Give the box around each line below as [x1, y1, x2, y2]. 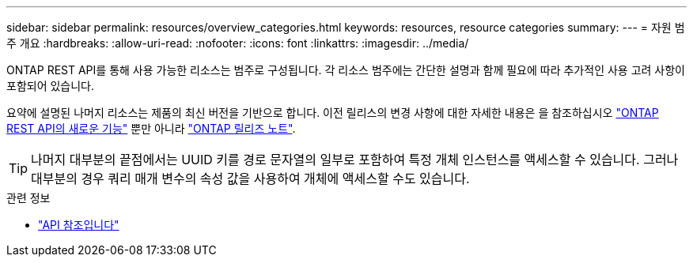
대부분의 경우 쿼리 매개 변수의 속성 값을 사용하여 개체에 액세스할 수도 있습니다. [31, 171, 470, 186]
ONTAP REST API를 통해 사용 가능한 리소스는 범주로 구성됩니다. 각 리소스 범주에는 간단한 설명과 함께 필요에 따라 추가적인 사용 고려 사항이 [6, 63, 685, 77]
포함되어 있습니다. [6, 79, 95, 92]
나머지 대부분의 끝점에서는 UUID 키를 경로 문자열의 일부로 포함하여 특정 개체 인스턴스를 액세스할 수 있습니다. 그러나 [31, 152, 679, 167]
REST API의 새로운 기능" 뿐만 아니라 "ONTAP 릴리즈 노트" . [6, 122, 296, 135]
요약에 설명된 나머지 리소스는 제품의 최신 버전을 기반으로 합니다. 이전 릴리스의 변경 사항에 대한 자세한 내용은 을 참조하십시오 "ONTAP [6, 106, 659, 119]
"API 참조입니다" [38, 218, 119, 231]
